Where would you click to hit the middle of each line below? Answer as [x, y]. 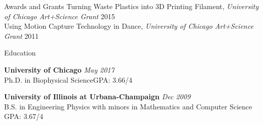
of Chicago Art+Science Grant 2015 [60, 16]
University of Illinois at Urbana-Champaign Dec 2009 [97, 97]
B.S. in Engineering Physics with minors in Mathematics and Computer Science [128, 106]
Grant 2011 [22, 36]
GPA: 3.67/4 [24, 116]
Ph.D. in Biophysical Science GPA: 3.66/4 [68, 79]
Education [20, 53]
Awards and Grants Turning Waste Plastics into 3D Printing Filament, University [131, 6]
